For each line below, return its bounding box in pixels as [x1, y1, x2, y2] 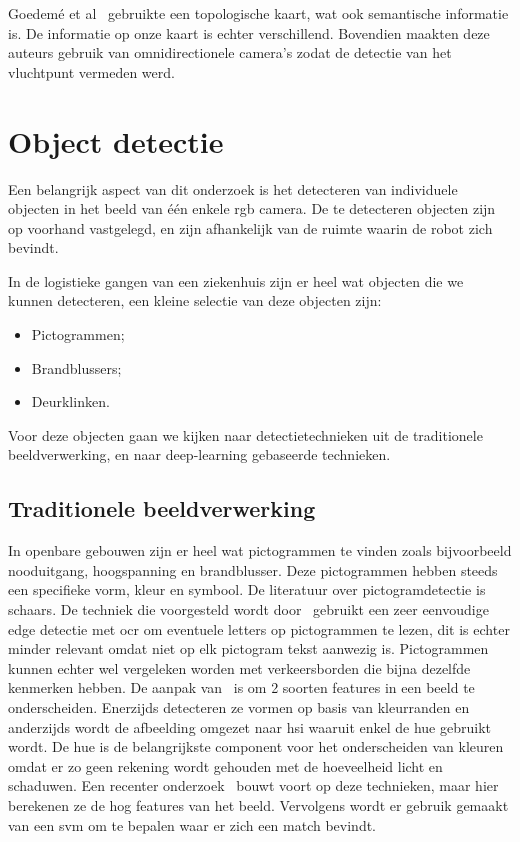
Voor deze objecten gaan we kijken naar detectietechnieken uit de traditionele [8, 424, 483, 445]
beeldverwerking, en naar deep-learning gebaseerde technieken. [8, 444, 391, 465]
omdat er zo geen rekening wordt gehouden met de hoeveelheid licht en [8, 755, 443, 776]
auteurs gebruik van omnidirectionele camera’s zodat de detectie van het [8, 42, 452, 63]
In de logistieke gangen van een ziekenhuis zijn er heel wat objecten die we [8, 270, 464, 291]
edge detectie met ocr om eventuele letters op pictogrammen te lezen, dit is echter [8, 618, 510, 639]
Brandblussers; [31, 357, 122, 378]
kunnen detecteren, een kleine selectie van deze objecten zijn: [8, 290, 382, 311]
